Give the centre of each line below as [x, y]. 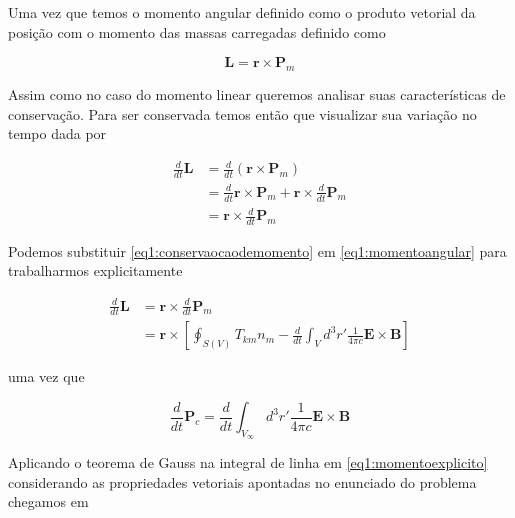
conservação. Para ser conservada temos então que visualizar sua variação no [242, 113]
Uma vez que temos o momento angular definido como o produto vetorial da [242, 12]
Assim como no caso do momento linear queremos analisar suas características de [257, 93]
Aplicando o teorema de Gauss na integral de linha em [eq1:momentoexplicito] [248, 462]
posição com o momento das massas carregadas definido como [197, 31]
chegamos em [48, 501]
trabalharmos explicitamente [95, 270]
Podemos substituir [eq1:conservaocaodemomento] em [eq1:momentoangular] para [257, 250]
